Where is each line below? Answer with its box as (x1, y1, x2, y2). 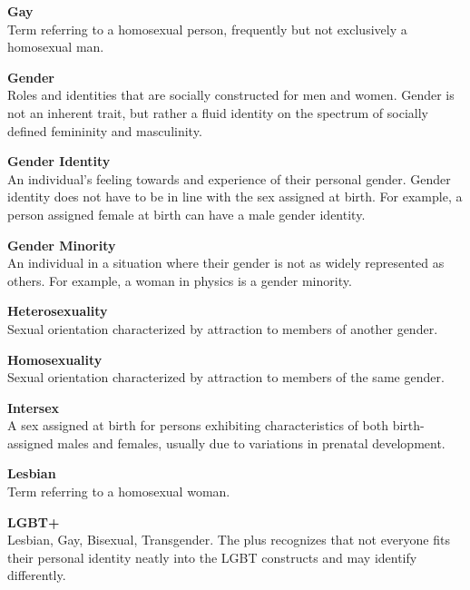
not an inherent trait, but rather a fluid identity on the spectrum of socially (7, 103, 428, 122)
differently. (7, 565, 66, 585)
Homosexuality (7, 349, 103, 369)
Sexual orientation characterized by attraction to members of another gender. (7, 319, 438, 338)
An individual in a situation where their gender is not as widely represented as (7, 253, 445, 272)
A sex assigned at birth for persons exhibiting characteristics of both (7, 416, 388, 435)
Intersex (7, 398, 60, 417)
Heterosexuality (7, 301, 108, 320)
